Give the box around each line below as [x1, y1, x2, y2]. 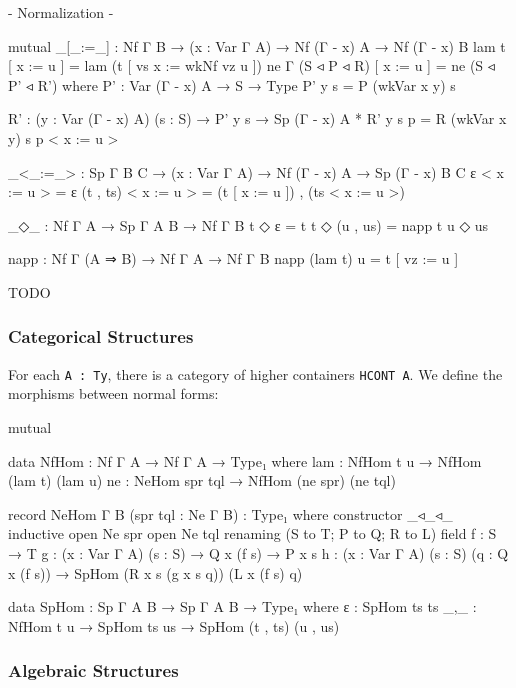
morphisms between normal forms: [8, 383, 219, 404]
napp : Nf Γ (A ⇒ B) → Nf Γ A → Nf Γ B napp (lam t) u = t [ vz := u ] [8, 248, 459, 269]
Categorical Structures [8, 324, 194, 349]
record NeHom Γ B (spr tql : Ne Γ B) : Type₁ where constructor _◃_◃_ [8, 503, 453, 524]
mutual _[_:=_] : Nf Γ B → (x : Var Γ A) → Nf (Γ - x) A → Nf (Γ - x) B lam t [8, 35, 506, 56]
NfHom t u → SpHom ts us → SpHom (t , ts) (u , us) [8, 615, 340, 636]
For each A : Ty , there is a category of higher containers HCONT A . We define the [8, 363, 503, 384]
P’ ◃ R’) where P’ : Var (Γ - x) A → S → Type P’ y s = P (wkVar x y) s [8, 74, 456, 95]
